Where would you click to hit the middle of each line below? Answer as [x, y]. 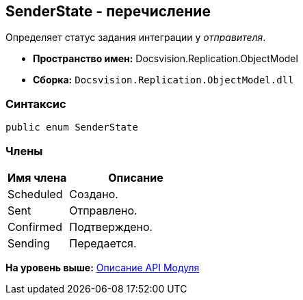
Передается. [103, 243]
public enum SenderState [72, 127]
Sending [29, 243]
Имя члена [37, 177]
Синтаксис [36, 104]
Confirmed [35, 227]
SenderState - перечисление [108, 11]
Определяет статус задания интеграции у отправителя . [136, 38]
